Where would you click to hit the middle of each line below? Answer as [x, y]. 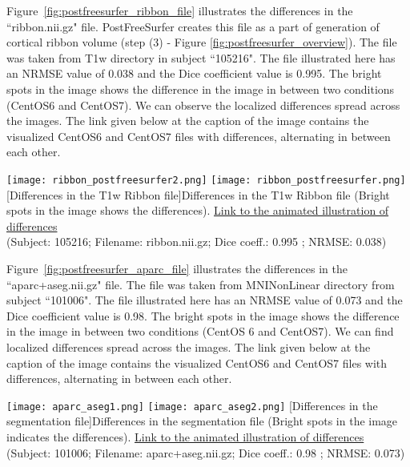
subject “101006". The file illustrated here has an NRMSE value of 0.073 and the [205, 300]
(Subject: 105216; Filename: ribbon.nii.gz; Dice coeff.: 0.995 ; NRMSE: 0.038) [197, 242]
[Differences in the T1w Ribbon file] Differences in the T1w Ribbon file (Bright [198, 194]
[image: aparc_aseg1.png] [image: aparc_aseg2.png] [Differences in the [192, 405]
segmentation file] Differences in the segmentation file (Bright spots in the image [202, 421]
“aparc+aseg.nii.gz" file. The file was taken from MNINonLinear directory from [201, 284]
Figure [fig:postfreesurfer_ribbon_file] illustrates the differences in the [180, 10]
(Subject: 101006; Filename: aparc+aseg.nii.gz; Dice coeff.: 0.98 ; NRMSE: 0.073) [206, 452]
